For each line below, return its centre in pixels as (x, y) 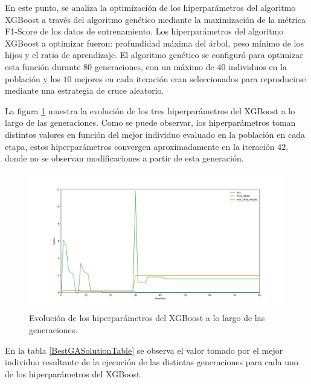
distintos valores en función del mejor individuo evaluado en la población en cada (155, 134)
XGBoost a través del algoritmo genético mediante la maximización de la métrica (155, 19)
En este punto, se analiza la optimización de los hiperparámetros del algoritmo (150, 7)
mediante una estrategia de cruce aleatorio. (85, 90)
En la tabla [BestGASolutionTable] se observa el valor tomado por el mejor (144, 350)
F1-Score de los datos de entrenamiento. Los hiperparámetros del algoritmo (144, 31)
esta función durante (43, 66)
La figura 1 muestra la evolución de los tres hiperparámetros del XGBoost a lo (150, 110)
